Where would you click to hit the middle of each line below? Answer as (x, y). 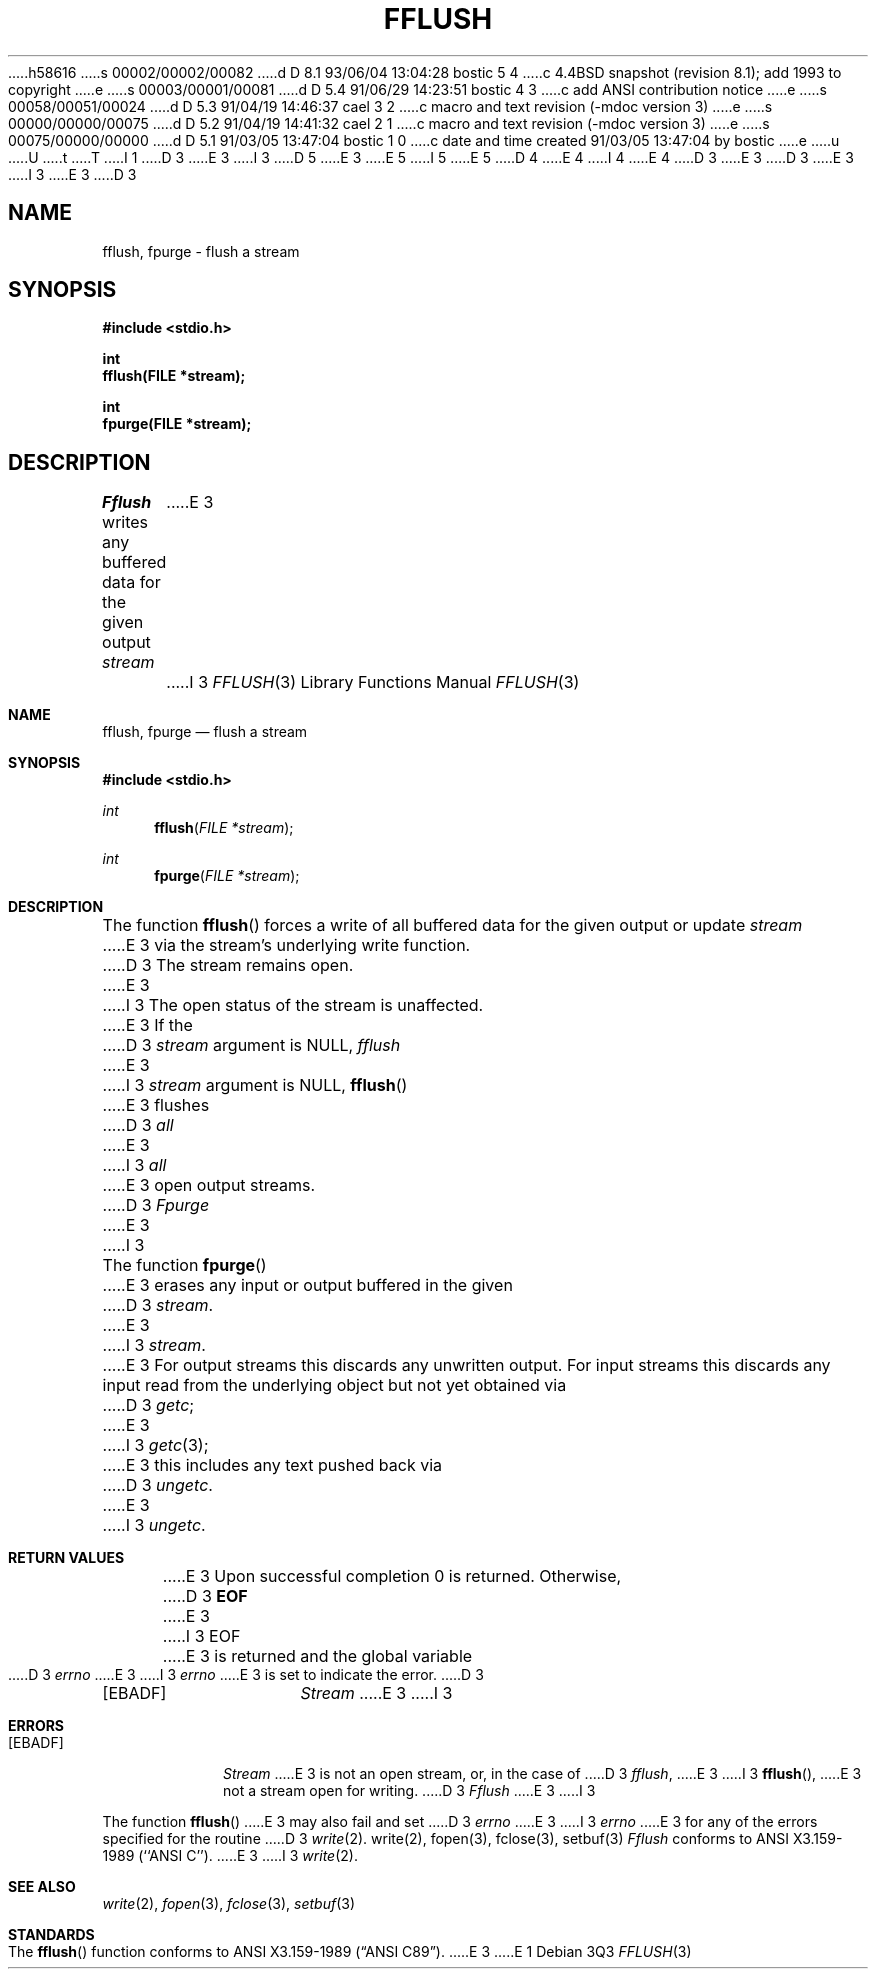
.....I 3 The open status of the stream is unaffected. (293, 1005)
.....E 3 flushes (156, 1105)
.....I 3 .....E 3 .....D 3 (72, 174)
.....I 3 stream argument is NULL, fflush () (255, 1085)
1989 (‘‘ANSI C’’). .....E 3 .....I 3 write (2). (230, 1856)
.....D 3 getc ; (148, 1405)
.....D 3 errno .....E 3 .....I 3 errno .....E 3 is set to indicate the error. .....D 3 (246, 1675)
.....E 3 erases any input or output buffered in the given (307, 1285)
